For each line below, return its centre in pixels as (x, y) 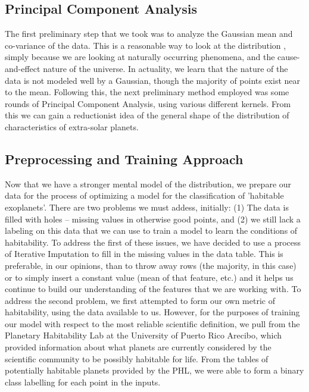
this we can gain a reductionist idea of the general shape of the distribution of (147, 115)
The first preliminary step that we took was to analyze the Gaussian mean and (149, 34)
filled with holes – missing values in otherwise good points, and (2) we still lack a (153, 219)
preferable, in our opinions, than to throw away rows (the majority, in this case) (151, 265)
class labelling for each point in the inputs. (83, 382)
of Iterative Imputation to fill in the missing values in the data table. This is (144, 254)
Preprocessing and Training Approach (124, 159)
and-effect (23, 68)
